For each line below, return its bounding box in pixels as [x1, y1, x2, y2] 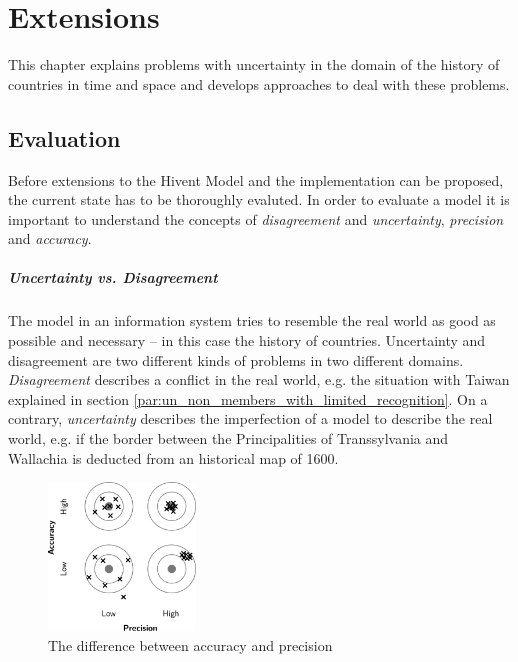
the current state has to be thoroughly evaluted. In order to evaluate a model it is [8, 189, 510, 210]
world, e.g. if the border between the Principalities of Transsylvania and [8, 428, 449, 449]
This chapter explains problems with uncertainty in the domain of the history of [8, 54, 500, 75]
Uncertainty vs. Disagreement [8, 267, 218, 288]
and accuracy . [8, 228, 92, 249]
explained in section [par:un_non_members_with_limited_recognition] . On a [8, 388, 488, 409]
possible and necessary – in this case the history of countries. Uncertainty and [8, 330, 486, 351]
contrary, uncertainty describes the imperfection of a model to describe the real [8, 408, 493, 429]
